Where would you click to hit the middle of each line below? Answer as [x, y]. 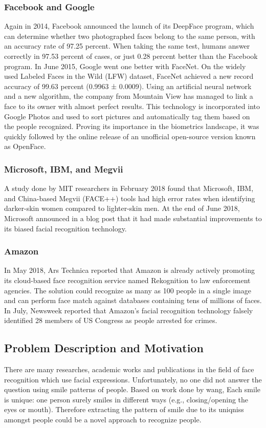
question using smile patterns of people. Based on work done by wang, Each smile [132, 389]
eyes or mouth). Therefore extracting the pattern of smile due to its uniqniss [124, 409]
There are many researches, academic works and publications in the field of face [129, 369]
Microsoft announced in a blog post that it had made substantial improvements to [133, 218]
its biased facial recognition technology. [65, 228]
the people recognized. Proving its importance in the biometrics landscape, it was [132, 126]
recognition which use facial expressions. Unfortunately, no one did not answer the [133, 379]
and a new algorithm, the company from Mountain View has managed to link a [129, 96]
